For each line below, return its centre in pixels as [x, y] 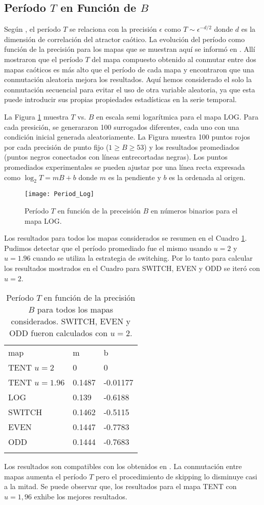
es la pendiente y [135, 177]
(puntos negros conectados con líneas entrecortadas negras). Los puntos [116, 157]
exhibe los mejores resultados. [81, 496]
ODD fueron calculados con [59, 333]
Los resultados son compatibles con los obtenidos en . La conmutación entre [123, 466]
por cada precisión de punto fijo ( [57, 147]
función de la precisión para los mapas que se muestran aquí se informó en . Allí [130, 49]
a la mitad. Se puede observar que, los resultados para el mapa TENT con [120, 486]
